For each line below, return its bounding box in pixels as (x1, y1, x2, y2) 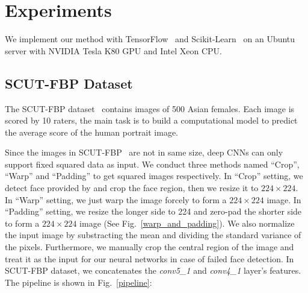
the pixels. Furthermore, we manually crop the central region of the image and (5, 241, 294, 253)
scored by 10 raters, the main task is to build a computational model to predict (5, 114, 298, 127)
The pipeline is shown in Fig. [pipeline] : (5, 276, 152, 288)
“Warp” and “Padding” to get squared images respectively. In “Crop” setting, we (5, 169, 303, 182)
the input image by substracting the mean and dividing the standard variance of (5, 228, 301, 241)
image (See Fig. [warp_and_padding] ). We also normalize (79, 216, 295, 229)
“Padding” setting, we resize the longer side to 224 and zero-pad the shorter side (5, 205, 302, 218)
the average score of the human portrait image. (5, 125, 178, 138)
